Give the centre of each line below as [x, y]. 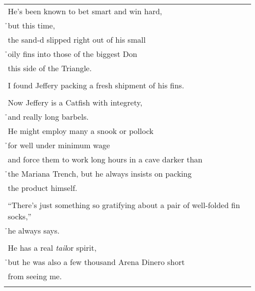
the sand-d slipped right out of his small [77, 40]
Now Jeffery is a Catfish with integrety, [75, 102]
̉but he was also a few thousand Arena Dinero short [96, 262]
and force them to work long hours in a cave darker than [105, 159]
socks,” [20, 216]
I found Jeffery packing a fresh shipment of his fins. [96, 85]
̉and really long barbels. [48, 117]
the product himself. [43, 188]
